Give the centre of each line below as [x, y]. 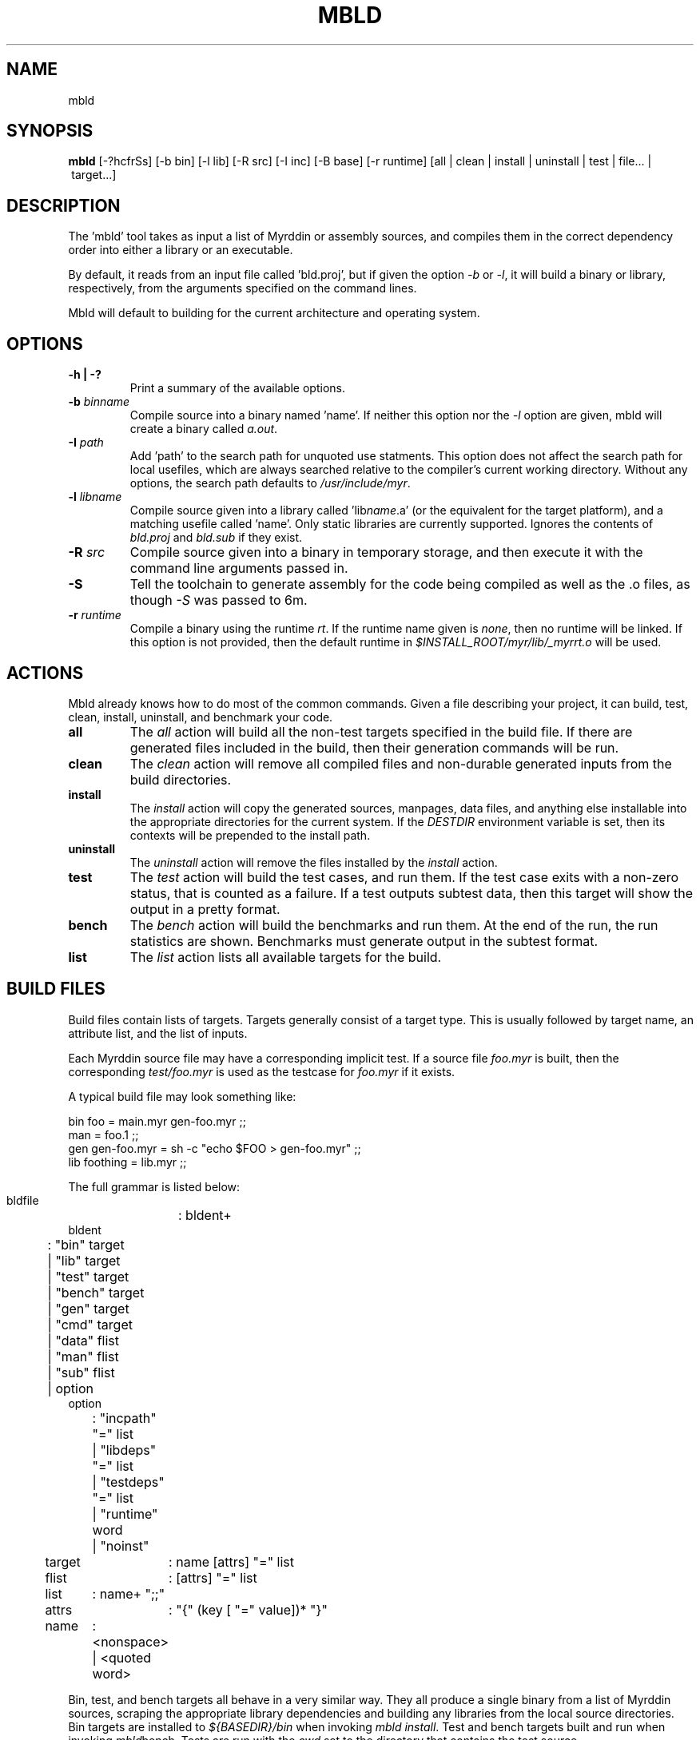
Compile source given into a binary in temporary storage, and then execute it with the [386, 552]
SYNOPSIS [50, 131]
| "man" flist [83, 1356]
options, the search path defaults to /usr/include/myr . [270, 483]
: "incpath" [124, 1418]
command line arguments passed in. [239, 568]
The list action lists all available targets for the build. [286, 957]
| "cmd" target [90, 1324]
